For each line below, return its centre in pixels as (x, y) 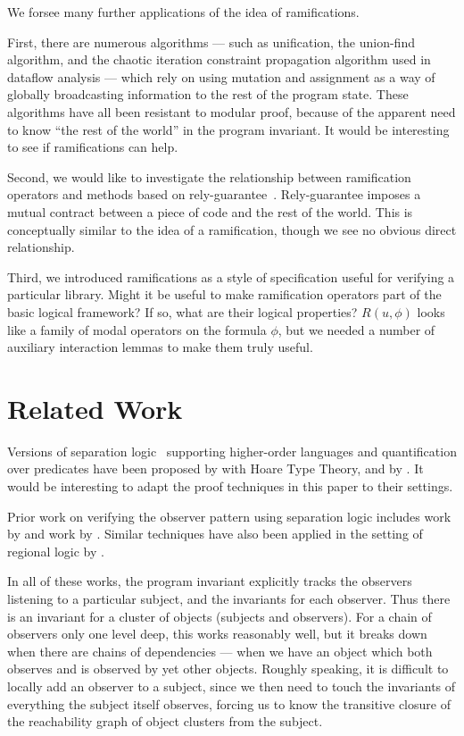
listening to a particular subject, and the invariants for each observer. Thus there (229, 598)
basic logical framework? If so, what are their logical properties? (182, 311)
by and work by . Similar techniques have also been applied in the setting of (215, 534)
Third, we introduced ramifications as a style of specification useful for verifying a (231, 276)
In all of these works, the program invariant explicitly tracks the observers (210, 581)
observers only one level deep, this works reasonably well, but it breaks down (217, 634)
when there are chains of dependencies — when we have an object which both (220, 651)
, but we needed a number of (356, 329)
